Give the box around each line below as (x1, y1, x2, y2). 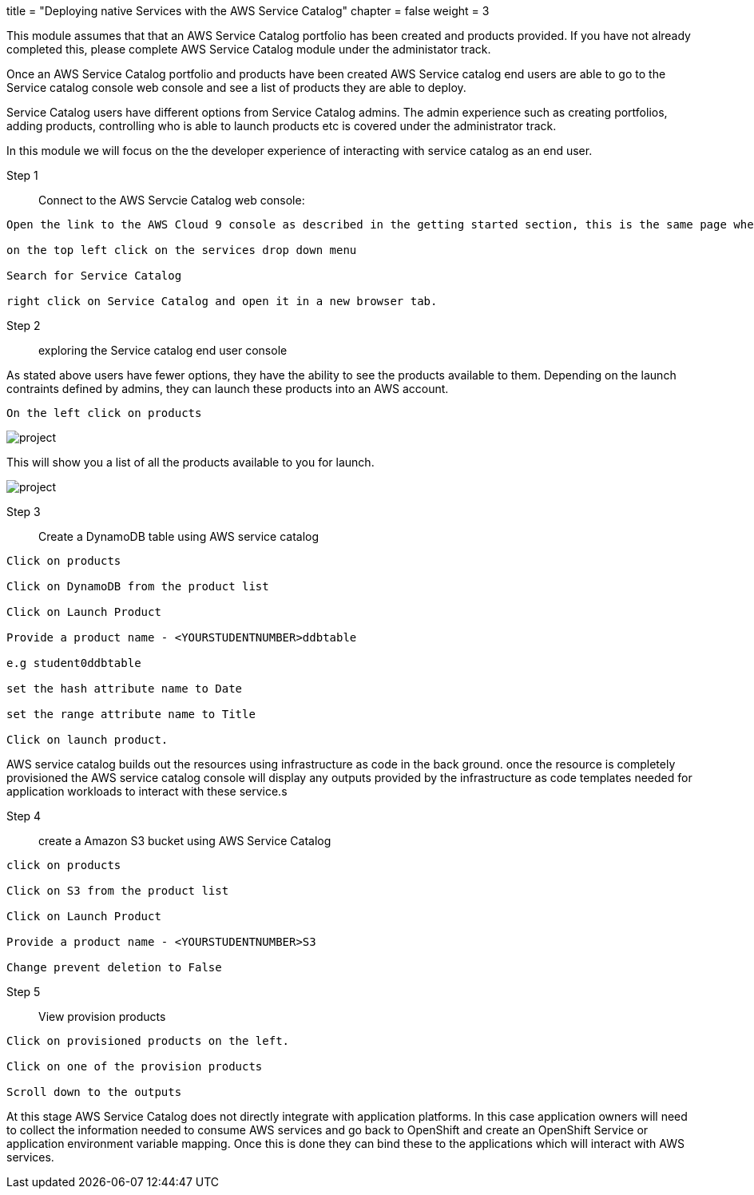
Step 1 (6, 169, 38, 182)
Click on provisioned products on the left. (6, 1034, 290, 1047)
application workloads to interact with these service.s (6, 784, 288, 798)
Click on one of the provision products (6, 1060, 263, 1073)
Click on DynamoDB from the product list (6, 580, 269, 593)
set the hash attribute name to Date (6, 682, 243, 695)
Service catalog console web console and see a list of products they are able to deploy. (6, 81, 466, 94)
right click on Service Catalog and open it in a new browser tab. (6, 295, 438, 308)
